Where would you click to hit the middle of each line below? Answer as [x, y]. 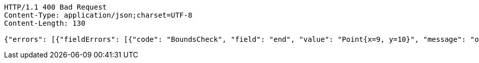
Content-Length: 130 [45, 23]
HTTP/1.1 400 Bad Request [56, 7]
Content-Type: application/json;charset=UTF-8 [98, 15]
